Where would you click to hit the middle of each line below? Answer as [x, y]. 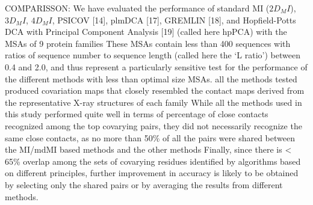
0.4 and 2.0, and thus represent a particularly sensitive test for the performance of [156, 66]
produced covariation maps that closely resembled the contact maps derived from [155, 90]
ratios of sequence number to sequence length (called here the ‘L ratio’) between [153, 55]
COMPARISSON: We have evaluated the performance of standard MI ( [137, 8]
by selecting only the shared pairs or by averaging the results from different [144, 184]
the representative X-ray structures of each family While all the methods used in [153, 102]
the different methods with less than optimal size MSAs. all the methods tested [151, 78]
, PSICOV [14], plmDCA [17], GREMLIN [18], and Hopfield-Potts [174, 20]
